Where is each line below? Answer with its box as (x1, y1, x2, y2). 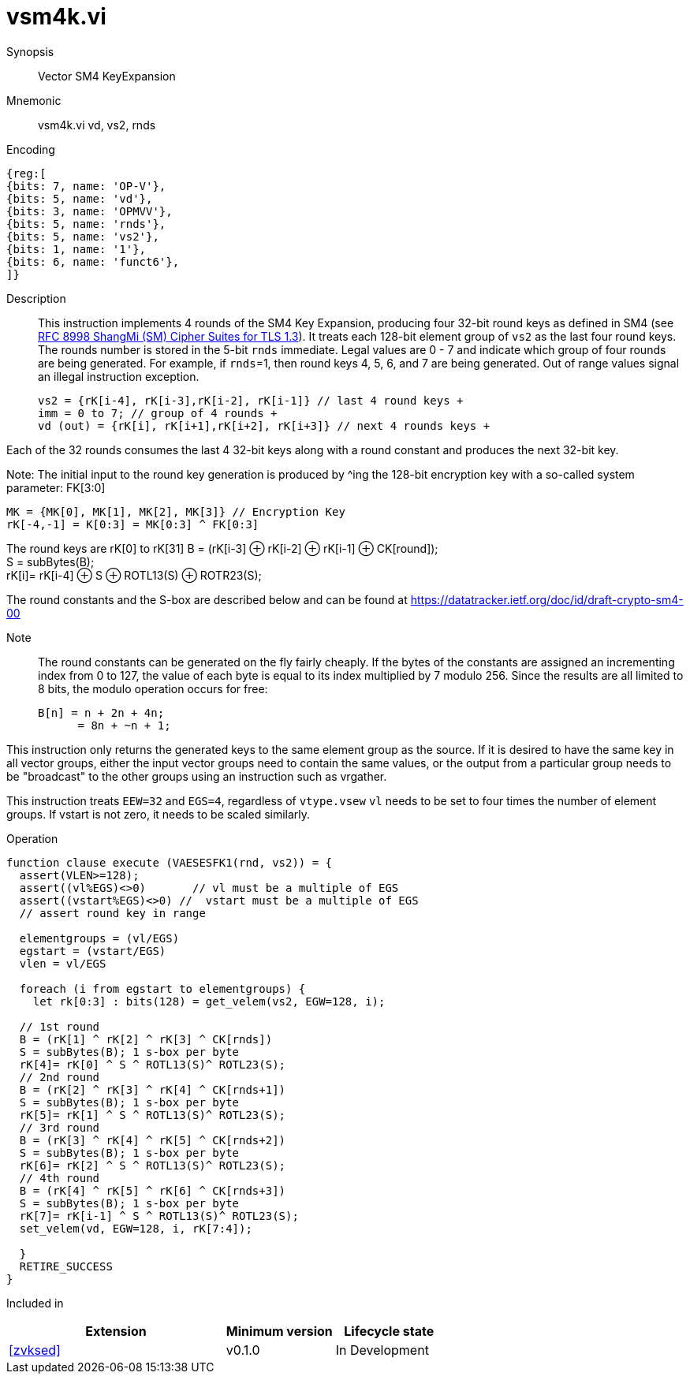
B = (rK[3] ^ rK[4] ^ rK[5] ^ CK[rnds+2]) (19, 1133, 286, 1147)
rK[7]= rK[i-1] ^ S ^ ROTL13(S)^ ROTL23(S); (19, 1209, 299, 1222)
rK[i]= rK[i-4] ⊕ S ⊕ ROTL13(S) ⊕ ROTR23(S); (6, 568, 262, 582)
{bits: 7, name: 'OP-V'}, (6, 179, 166, 192)
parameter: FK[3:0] (6, 480, 106, 494)
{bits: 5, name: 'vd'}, (6, 192, 153, 205)
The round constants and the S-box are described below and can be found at (6, 592, 408, 606)
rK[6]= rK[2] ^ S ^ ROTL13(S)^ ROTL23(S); (19, 1158, 286, 1172)
